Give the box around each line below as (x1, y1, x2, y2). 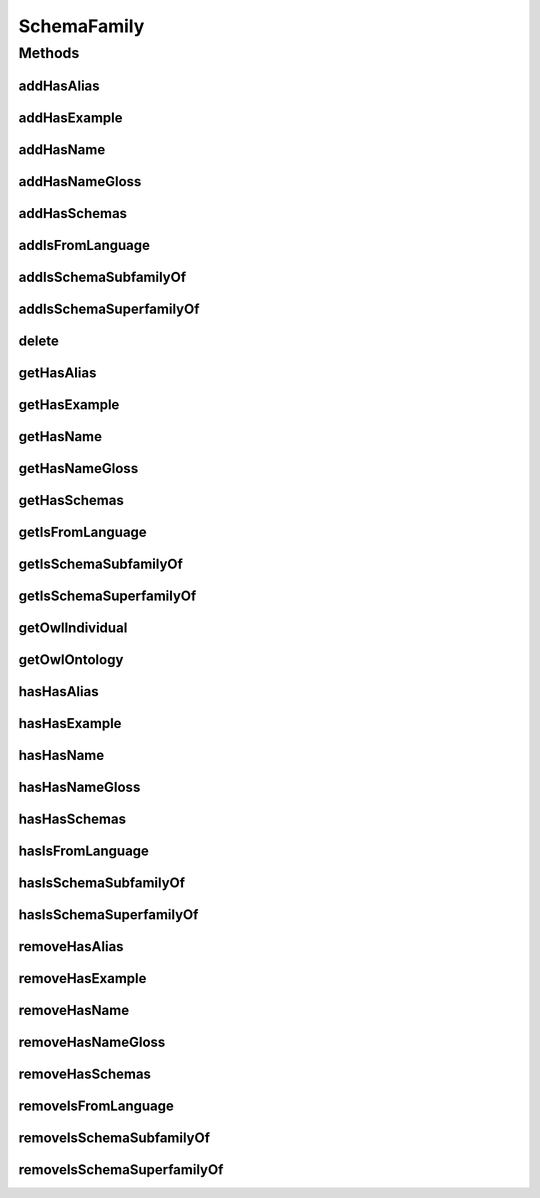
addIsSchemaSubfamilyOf (18, 268, 187, 285)
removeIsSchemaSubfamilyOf (18, 1130, 210, 1147)
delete (18, 332, 59, 349)
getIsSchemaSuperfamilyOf (18, 587, 197, 604)
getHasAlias (18, 364, 97, 381)
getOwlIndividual (18, 619, 128, 636)
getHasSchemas (18, 491, 124, 509)
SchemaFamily (18, 15, 145, 37)
